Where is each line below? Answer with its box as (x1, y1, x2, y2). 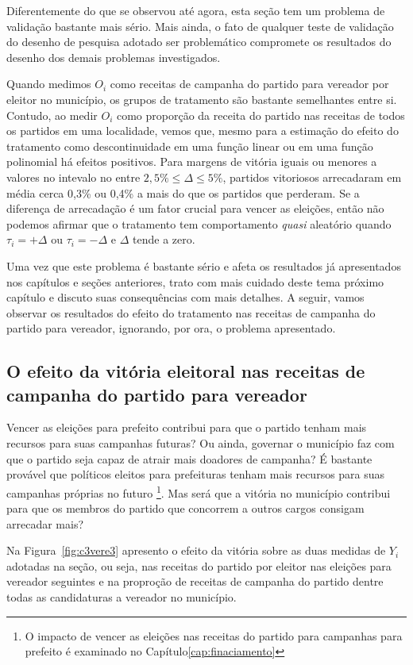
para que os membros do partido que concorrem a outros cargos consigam (6, 500, 365, 517)
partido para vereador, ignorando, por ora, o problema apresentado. (6, 320, 336, 336)
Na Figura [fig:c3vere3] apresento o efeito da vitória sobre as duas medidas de (6, 542, 386, 559)
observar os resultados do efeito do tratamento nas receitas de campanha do (6, 304, 376, 321)
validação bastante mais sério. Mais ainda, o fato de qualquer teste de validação (6, 17, 394, 34)
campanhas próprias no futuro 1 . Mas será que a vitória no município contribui (6, 482, 391, 501)
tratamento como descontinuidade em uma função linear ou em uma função (6, 137, 373, 154)
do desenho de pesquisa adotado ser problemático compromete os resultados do (6, 33, 392, 50)
